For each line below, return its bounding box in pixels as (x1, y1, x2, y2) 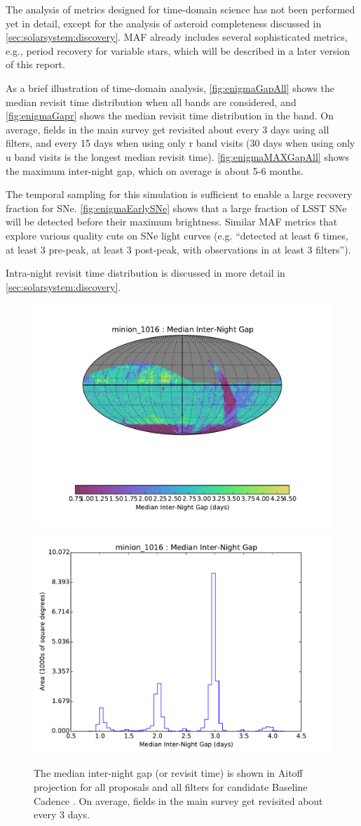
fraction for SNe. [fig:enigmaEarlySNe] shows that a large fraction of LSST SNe (6, 200, 347, 215)
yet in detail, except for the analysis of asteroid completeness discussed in (6, 15, 322, 30)
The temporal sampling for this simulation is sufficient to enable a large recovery (6, 187, 353, 202)
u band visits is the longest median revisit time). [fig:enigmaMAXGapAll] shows (6, 149, 349, 164)
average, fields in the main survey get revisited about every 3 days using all (6, 122, 329, 136)
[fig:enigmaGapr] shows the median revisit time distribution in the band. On (6, 108, 334, 123)
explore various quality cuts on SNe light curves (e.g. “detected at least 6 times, (6, 228, 348, 242)
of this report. (6, 57, 65, 72)
